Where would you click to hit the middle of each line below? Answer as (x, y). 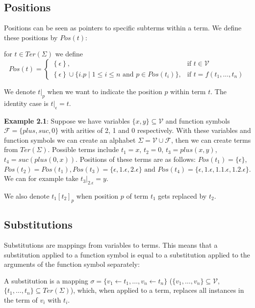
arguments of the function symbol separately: (72, 264)
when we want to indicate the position (105, 91)
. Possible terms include (83, 149)
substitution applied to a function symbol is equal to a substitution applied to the (127, 254)
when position (97, 195)
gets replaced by (182, 195)
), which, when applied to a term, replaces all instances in (157, 290)
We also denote (27, 195)
